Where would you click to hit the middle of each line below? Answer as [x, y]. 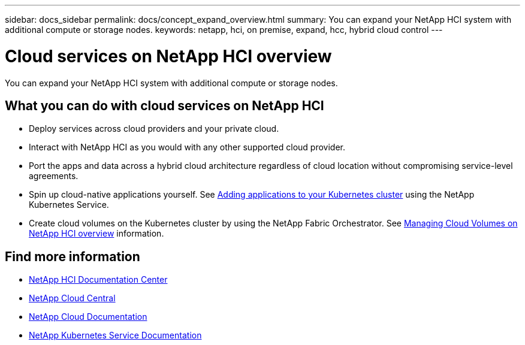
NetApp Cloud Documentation [88, 317]
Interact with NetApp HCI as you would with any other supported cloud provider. [187, 147]
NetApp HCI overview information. [96, 234]
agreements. [54, 176]
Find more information [73, 256]
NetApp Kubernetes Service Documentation [115, 335]
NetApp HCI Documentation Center [98, 280]
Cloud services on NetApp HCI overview [168, 56]
